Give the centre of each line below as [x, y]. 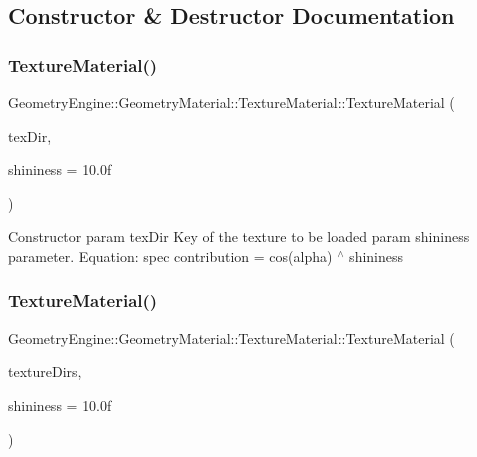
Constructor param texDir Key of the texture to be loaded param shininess [239, 236]
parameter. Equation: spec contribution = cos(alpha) [170, 255]
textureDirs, [45, 371]
